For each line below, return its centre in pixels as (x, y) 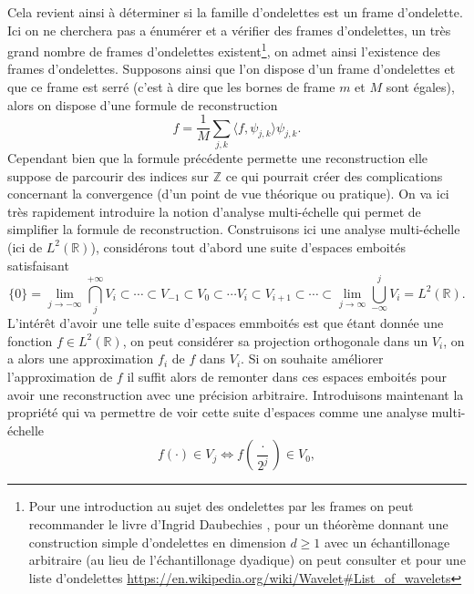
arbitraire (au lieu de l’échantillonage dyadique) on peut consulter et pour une (247, 560)
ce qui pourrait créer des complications (334, 175)
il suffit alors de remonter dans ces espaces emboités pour (287, 377)
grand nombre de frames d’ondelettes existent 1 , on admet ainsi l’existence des (224, 50)
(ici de (25, 246)
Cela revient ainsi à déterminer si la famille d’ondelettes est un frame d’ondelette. (235, 12)
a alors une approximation (81, 358)
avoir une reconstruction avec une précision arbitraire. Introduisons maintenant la (236, 394)
